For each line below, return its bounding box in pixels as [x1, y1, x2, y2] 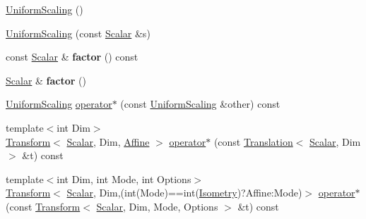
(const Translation [213, 134, 293, 149]
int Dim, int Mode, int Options [57, 171, 191, 186]
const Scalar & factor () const [6, 49, 138, 64]
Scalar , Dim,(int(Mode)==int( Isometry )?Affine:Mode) [66, 185, 302, 200]
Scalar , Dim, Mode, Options [96, 199, 218, 213]
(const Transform [6, 199, 81, 213]
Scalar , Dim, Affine [66, 134, 150, 149]
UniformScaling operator [6, 96, 112, 111]
